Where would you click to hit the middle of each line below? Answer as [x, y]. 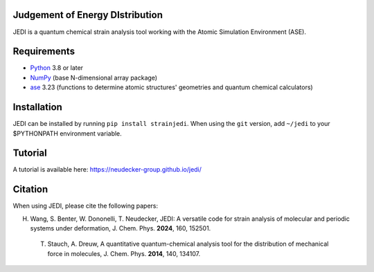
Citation [30, 189]
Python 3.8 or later [56, 68]
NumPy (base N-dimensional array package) [94, 78]
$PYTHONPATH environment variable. [68, 133]
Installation [37, 107]
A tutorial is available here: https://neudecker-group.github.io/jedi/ [107, 170]
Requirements [44, 52]
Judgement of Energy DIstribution [88, 15]
